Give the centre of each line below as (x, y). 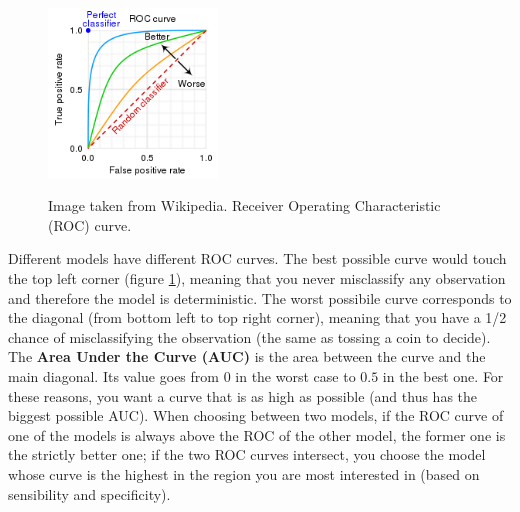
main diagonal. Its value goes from (113, 375)
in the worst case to (295, 375)
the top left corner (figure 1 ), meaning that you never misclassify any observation (257, 277)
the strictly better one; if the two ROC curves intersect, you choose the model (247, 454)
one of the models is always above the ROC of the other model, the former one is (257, 434)
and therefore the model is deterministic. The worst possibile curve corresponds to (260, 297)
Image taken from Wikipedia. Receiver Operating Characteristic (244, 205)
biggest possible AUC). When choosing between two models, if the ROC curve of (256, 415)
